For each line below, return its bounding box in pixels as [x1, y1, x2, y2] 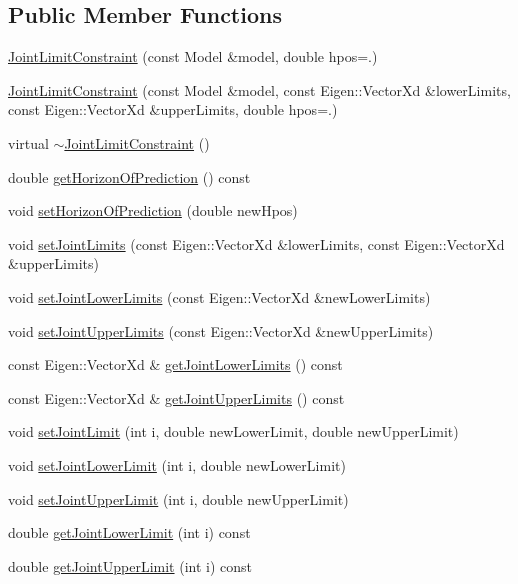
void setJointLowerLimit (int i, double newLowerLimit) [8, 454, 346, 475]
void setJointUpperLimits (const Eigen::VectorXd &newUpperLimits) [8, 320, 434, 341]
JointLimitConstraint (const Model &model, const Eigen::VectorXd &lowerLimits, [8, 79, 511, 100]
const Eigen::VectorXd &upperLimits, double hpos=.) [8, 99, 338, 120]
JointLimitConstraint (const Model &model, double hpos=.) [8, 46, 378, 67]
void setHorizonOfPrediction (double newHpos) [8, 200, 298, 221]
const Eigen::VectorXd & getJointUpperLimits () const [8, 387, 345, 408]
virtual [8, 132, 49, 153]
